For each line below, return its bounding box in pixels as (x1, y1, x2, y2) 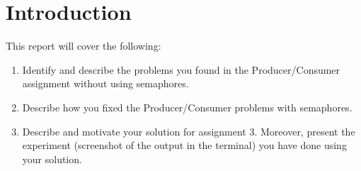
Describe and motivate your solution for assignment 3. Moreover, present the (22, 123, 355, 138)
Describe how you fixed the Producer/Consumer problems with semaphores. (22, 99, 353, 114)
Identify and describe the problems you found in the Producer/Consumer (22, 62, 340, 77)
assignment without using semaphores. (22, 76, 189, 91)
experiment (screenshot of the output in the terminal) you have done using (22, 138, 347, 153)
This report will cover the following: (6, 38, 161, 53)
